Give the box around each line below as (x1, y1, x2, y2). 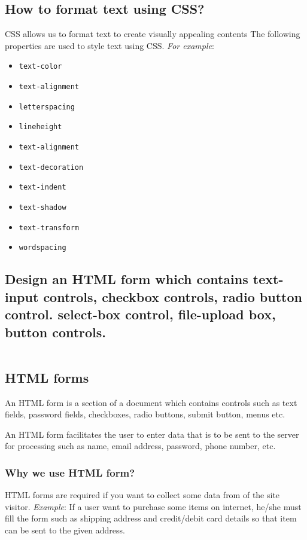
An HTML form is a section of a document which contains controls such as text (5, 396, 297, 408)
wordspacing (19, 243, 66, 252)
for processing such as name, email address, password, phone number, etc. (5, 440, 276, 452)
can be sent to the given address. (5, 523, 125, 536)
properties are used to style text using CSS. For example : (5, 39, 214, 51)
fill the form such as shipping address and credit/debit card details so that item (5, 512, 297, 524)
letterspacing (19, 102, 75, 111)
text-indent (19, 183, 66, 192)
